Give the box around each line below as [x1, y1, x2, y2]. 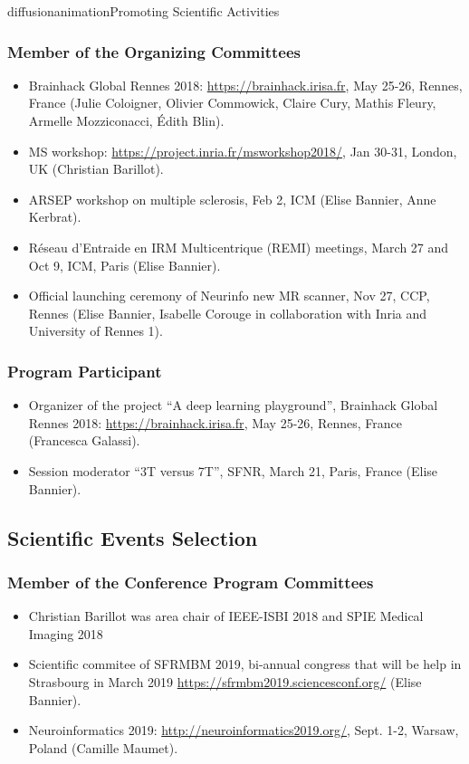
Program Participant [7, 359, 162, 382]
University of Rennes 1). [28, 321, 163, 340]
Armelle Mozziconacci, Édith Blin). [28, 111, 225, 129]
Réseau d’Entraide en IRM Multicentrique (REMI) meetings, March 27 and [28, 237, 449, 256]
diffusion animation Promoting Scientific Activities [7, 2, 280, 20]
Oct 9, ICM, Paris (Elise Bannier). [28, 255, 221, 274]
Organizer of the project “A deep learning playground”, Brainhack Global [28, 396, 438, 415]
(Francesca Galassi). [28, 431, 140, 450]
